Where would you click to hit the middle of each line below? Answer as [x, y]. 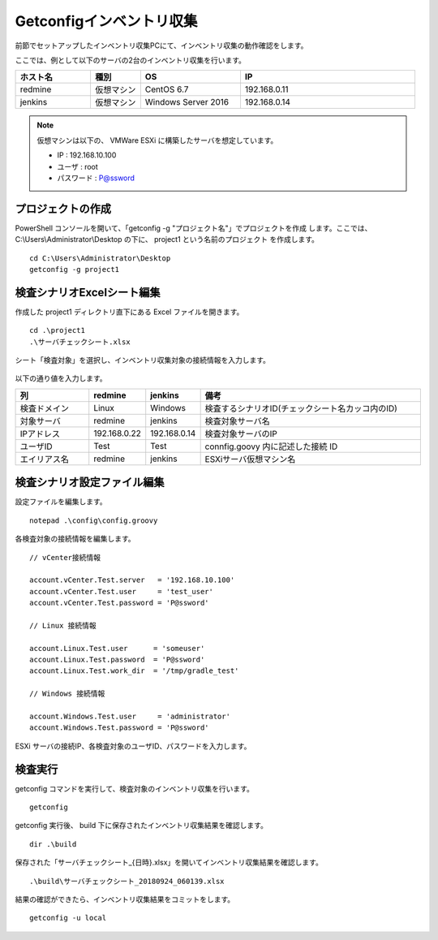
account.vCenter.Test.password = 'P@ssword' [120, 603]
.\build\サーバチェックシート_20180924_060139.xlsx [127, 881]
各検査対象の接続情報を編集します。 [75, 539]
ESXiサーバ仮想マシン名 [250, 459]
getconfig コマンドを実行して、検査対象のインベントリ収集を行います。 [135, 788]
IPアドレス [40, 433]
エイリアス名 [44, 459]
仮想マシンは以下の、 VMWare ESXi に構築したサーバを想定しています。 [157, 140]
